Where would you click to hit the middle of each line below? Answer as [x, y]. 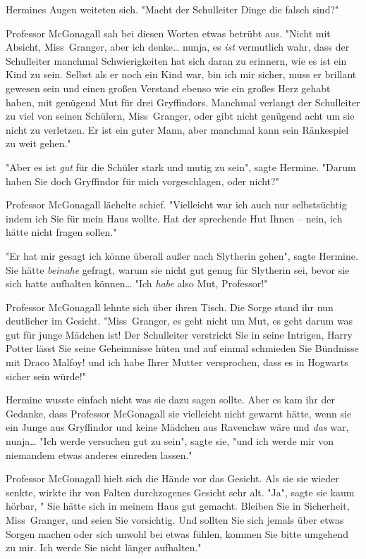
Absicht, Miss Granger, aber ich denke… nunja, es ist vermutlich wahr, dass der [178, 47]
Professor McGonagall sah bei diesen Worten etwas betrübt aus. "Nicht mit [168, 33]
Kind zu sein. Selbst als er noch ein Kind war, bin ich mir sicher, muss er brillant [181, 74]
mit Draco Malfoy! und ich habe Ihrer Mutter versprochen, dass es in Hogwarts [177, 362]
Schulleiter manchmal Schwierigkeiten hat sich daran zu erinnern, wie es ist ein [176, 60]
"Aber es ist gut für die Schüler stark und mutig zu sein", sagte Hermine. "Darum [181, 167]
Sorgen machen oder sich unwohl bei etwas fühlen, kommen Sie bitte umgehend [177, 533]
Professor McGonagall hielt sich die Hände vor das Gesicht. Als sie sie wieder [172, 478]
